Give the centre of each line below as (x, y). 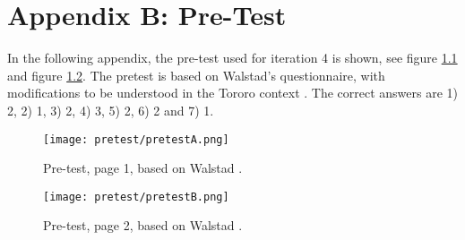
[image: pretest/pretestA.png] (136, 139)
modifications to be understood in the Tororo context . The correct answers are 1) (233, 93)
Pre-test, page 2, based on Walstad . (143, 225)
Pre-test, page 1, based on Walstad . (143, 168)
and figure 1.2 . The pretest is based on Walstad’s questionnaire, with (196, 75)
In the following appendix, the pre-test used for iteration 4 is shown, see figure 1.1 (232, 58)
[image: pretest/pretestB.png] (136, 197)
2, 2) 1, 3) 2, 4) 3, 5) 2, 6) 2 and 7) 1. (111, 110)
